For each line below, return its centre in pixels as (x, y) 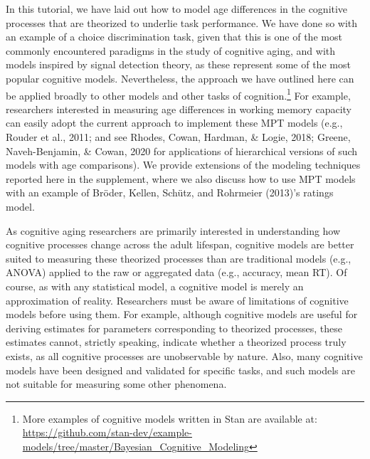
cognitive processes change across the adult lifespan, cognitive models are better (180, 244)
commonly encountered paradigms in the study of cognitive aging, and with (171, 50)
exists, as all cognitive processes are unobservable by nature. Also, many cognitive (184, 355)
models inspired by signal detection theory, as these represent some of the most (178, 64)
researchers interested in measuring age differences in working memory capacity (179, 109)
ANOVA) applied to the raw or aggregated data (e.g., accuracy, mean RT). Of (176, 272)
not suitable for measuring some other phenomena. (116, 384)
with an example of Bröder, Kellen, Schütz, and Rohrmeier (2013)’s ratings (170, 192)
